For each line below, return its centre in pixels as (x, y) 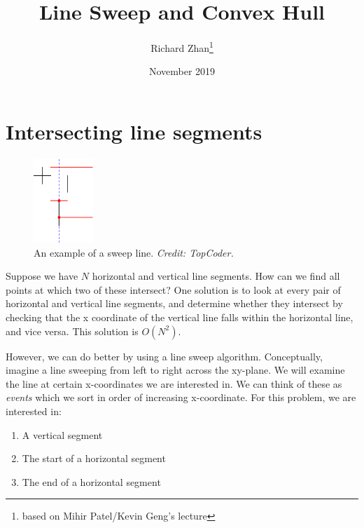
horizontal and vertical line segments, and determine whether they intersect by (174, 303)
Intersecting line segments (134, 131)
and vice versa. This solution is (72, 331)
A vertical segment (62, 434)
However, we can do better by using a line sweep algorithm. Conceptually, (164, 356)
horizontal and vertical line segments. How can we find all (216, 276)
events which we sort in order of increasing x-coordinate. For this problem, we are (181, 397)
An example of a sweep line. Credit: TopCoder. (134, 252)
